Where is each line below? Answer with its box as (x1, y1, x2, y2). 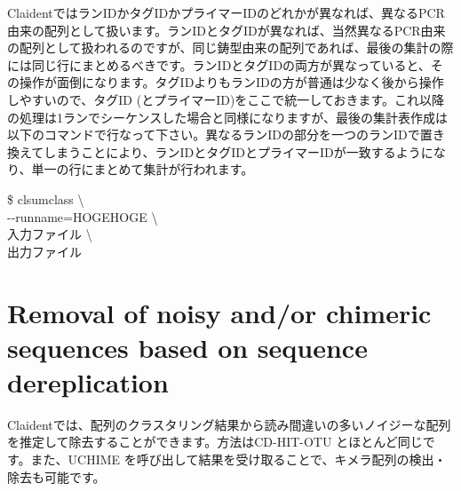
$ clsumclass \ (7, 189, 84, 208)
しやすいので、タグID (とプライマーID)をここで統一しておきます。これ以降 (7, 90, 445, 108)
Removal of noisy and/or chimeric (7, 294, 432, 330)
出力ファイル (7, 242, 82, 260)
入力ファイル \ (7, 225, 92, 243)
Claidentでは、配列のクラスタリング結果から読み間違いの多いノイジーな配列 (7, 415, 451, 433)
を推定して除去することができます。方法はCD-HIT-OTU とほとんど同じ (7, 432, 423, 451)
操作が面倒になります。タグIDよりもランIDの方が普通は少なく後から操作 (19, 73, 444, 91)
